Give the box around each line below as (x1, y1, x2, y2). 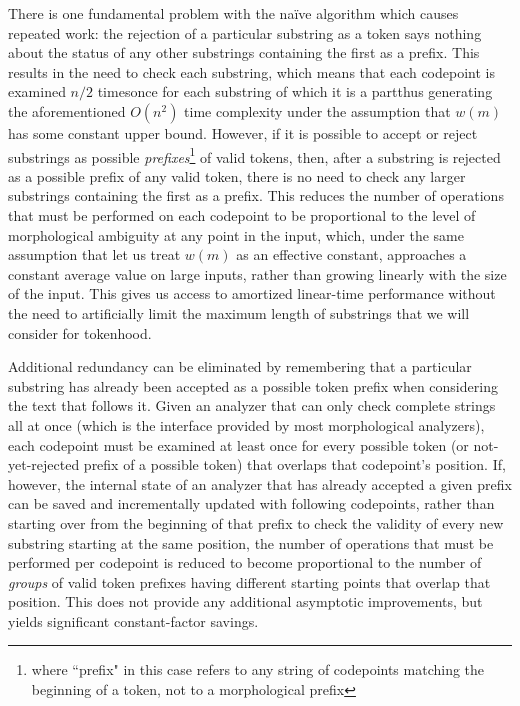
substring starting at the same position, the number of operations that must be (8, 532, 494, 553)
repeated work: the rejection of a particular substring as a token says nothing (8, 22, 482, 43)
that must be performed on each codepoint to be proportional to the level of (8, 205, 476, 225)
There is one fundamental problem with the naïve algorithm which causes (8, 3, 459, 23)
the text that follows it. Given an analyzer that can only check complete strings (8, 395, 496, 416)
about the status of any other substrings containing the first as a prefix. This (8, 42, 480, 63)
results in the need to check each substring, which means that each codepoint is (8, 61, 495, 82)
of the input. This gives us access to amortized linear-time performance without (8, 283, 496, 304)
